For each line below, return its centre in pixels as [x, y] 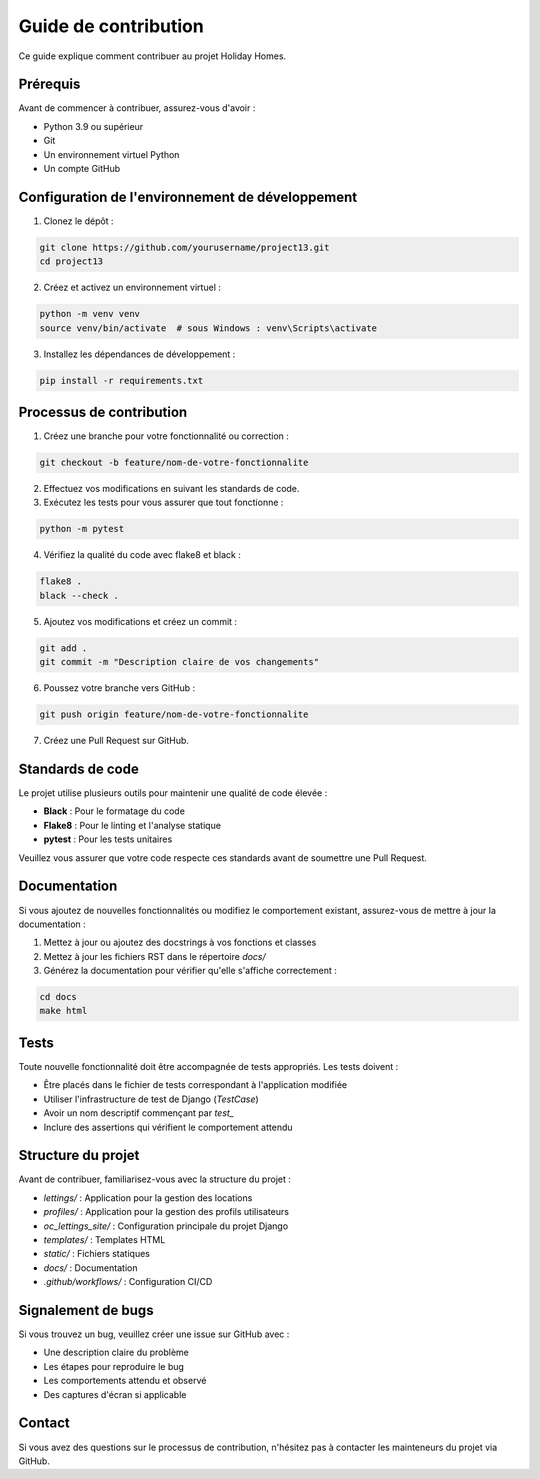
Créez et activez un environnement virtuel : [132, 287]
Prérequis [49, 84]
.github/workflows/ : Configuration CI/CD [128, 1282]
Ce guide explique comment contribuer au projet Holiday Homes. [152, 56]
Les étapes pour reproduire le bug [114, 1366]
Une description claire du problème [116, 1352]
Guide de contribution [111, 26]
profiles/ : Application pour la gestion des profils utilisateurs [166, 1212]
